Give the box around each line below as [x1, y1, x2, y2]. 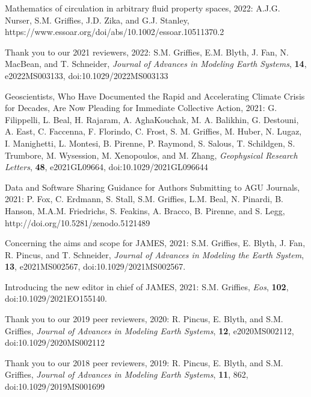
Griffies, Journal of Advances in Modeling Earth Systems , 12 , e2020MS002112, [5, 324, 294, 337]
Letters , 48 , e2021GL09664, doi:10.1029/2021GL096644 [5, 160, 208, 173]
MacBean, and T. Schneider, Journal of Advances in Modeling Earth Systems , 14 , [5, 57, 307, 70]
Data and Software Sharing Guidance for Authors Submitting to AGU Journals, [5, 180, 300, 193]
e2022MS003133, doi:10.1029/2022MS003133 [5, 69, 168, 81]
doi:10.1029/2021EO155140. [5, 292, 107, 305]
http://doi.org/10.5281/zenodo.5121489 [5, 216, 150, 229]
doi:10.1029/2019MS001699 [5, 380, 105, 393]
